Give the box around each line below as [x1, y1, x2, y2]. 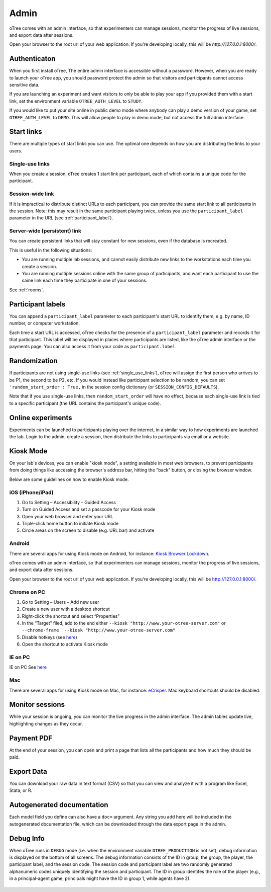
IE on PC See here [9, 664, 47, 670]
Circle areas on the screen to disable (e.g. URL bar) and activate [22, 527, 155, 533]
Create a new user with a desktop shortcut [22, 606, 110, 612]
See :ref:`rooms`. [9, 287, 45, 293]
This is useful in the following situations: [9, 247, 92, 253]
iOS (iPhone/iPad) [9, 489, 54, 496]
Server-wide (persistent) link [9, 227, 81, 234]
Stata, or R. [9, 787, 33, 793]
